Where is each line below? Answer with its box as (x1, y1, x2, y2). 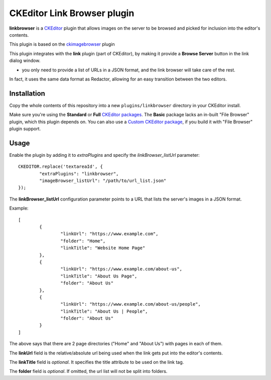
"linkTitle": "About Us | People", (60, 308, 148, 314)
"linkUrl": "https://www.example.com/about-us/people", (60, 302, 201, 307)
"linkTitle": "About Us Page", (60, 273, 138, 279)
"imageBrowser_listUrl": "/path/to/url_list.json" (39, 178, 167, 183)
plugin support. (9, 126, 41, 132)
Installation (9, 89, 45, 98)
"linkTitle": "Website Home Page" (60, 245, 146, 251)
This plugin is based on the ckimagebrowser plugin (9, 41, 115, 47)
